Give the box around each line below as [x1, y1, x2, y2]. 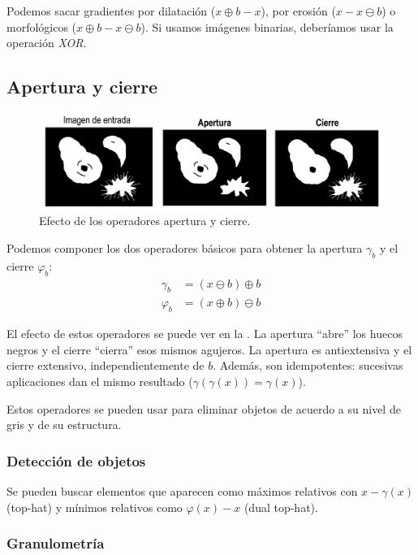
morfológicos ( [6, 18, 77, 35]
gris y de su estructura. [6, 416, 122, 433]
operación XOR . [6, 34, 87, 51]
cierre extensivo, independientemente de [6, 357, 205, 374]
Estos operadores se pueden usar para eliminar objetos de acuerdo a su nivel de [6, 400, 401, 417]
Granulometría [6, 533, 105, 553]
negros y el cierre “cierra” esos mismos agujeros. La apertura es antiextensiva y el [6, 340, 412, 358]
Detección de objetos [6, 450, 146, 470]
